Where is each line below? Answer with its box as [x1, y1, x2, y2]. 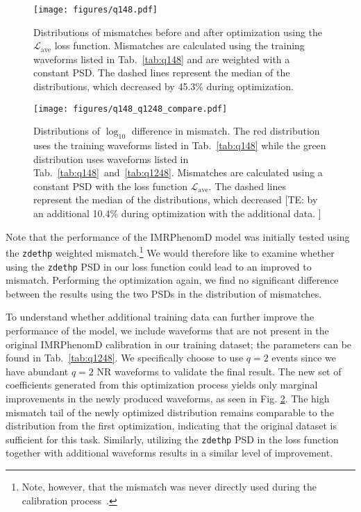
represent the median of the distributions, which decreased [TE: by [33, 192, 318, 207]
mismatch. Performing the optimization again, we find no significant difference [6, 273, 339, 287]
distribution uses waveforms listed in [33, 151, 189, 166]
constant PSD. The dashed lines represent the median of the [33, 65, 290, 80]
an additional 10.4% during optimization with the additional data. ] [33, 206, 321, 221]
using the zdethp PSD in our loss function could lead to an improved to [6, 259, 312, 273]
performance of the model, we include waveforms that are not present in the [6, 323, 329, 337]
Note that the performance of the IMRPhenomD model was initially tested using [6, 229, 350, 244]
